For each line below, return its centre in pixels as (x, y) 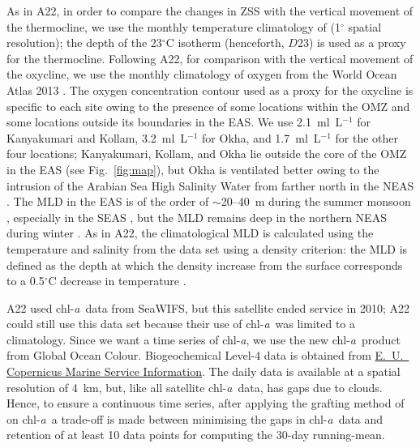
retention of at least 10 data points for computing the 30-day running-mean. (196, 435)
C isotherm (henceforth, (225, 43)
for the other (367, 137)
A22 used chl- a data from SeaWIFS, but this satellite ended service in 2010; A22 (208, 307)
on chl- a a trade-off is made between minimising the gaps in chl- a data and (195, 418)
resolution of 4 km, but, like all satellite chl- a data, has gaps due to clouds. (195, 387)
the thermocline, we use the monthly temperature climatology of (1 (174, 26)
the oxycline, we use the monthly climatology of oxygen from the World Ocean (202, 74)
